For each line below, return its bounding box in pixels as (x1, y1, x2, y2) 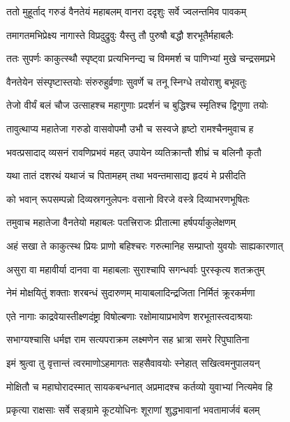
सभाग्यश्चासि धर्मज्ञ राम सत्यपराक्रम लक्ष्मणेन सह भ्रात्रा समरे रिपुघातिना (6, 332, 250, 347)
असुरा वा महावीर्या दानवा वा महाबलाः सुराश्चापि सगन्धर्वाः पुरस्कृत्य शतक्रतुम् (6, 262, 265, 276)
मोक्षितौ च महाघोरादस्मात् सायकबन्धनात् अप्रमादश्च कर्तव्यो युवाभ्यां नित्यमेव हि (6, 379, 273, 393)
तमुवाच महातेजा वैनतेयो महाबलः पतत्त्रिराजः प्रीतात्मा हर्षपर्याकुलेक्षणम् (6, 215, 236, 229)
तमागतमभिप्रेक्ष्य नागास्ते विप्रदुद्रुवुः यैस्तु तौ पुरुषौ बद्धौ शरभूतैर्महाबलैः (6, 27, 234, 42)
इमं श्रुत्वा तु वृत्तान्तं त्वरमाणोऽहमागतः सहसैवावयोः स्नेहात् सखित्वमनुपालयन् (6, 355, 260, 370)
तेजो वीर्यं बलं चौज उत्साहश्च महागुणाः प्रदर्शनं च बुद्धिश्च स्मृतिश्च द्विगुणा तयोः (6, 98, 268, 112)
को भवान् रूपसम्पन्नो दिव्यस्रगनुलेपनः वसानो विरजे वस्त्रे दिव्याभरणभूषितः (6, 191, 250, 206)
